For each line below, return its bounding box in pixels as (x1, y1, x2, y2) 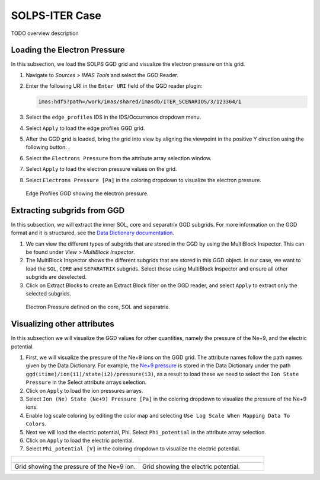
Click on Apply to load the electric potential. (25, 437, 135, 444)
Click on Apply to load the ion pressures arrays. (25, 387, 143, 394)
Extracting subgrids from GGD (11, 205, 125, 215)
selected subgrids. (25, 290, 71, 297)
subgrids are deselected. (25, 274, 87, 281)
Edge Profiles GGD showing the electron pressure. (25, 190, 149, 197)
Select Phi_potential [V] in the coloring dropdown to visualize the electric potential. (25, 445, 241, 452)
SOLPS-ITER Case (11, 9, 102, 22)
